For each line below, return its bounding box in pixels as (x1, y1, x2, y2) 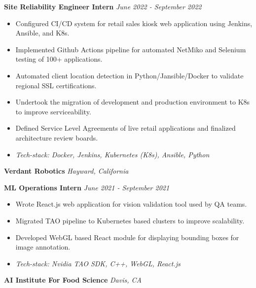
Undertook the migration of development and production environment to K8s (15, 97, 250, 107)
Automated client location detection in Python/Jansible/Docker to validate (15, 70, 244, 80)
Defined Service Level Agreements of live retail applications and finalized (15, 123, 236, 133)
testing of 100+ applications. (15, 54, 103, 64)
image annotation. (15, 242, 71, 252)
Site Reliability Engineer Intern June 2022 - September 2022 (4, 1, 202, 11)
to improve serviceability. (15, 106, 91, 116)
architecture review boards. (15, 132, 98, 143)
